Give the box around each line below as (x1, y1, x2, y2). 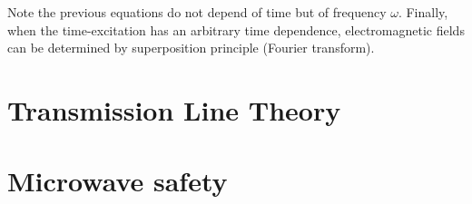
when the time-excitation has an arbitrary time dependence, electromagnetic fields (7, 20, 465, 39)
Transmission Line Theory (7, 91, 341, 128)
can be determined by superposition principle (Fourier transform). (7, 38, 375, 57)
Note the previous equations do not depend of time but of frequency (7, 3, 387, 21)
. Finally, (398, 3, 448, 21)
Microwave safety (7, 162, 228, 199)
